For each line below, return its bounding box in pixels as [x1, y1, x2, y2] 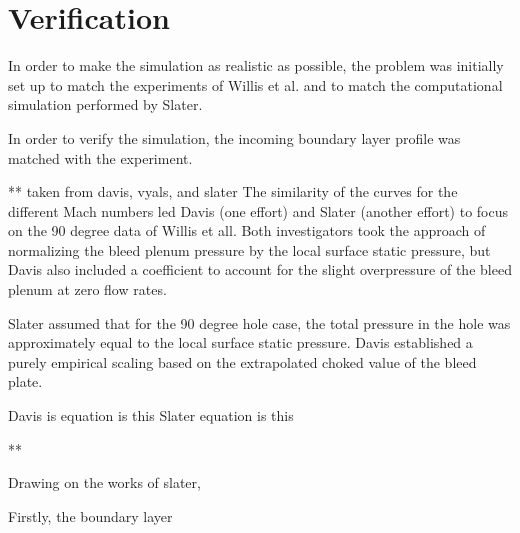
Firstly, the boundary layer [8, 505, 173, 526]
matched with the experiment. [8, 147, 193, 168]
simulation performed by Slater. [8, 94, 203, 115]
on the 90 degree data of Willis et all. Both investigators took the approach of [8, 220, 486, 241]
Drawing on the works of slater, [8, 472, 201, 493]
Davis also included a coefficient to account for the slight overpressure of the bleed [8, 259, 512, 280]
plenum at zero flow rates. [8, 279, 167, 300]
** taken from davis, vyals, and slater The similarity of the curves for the [8, 181, 458, 202]
